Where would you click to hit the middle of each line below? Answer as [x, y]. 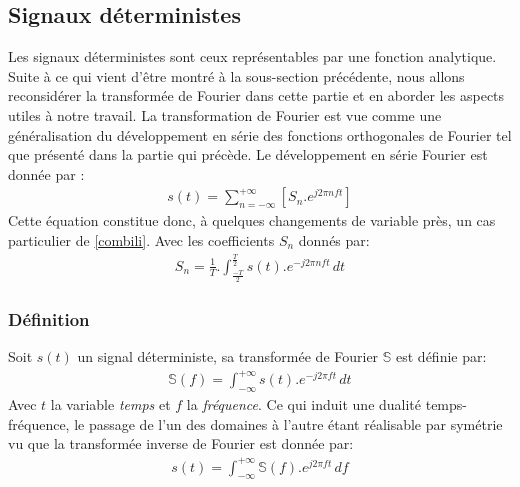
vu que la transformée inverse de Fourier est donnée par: [181, 443]
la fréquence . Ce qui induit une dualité [304, 404]
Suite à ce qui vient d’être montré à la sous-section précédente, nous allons [236, 75]
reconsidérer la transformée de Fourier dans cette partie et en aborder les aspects [256, 95]
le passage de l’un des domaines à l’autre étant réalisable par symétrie [288, 423]
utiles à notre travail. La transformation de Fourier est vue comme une [225, 114]
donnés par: [334, 239]
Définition [49, 319]
